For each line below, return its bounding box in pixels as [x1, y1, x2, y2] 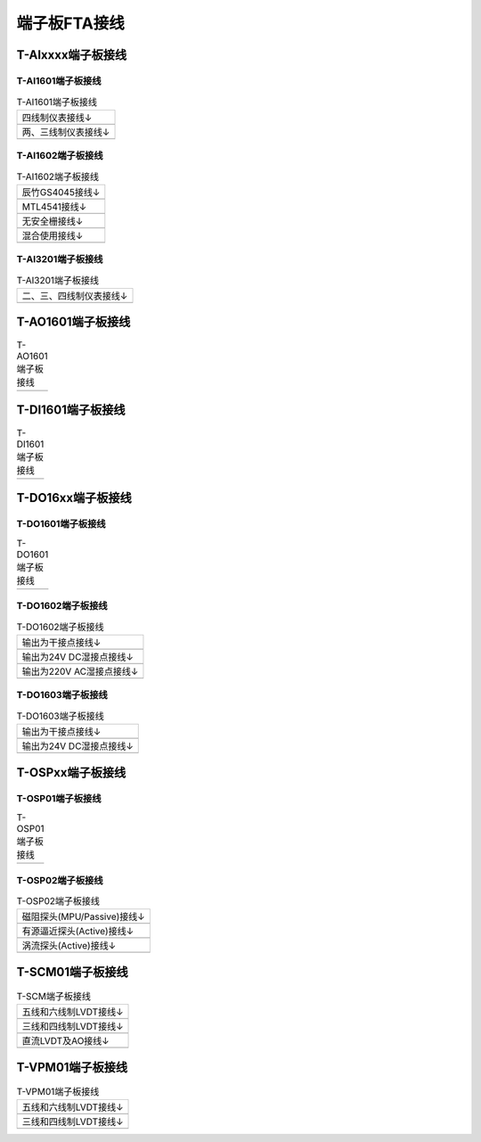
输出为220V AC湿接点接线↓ [21, 665, 139, 678]
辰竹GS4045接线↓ [21, 185, 101, 198]
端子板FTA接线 [16, 13, 125, 33]
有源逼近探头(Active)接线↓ [21, 925, 135, 938]
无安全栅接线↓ [21, 215, 84, 227]
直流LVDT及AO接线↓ [21, 1035, 110, 1048]
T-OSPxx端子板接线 [16, 765, 126, 780]
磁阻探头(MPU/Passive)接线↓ [21, 910, 146, 923]
